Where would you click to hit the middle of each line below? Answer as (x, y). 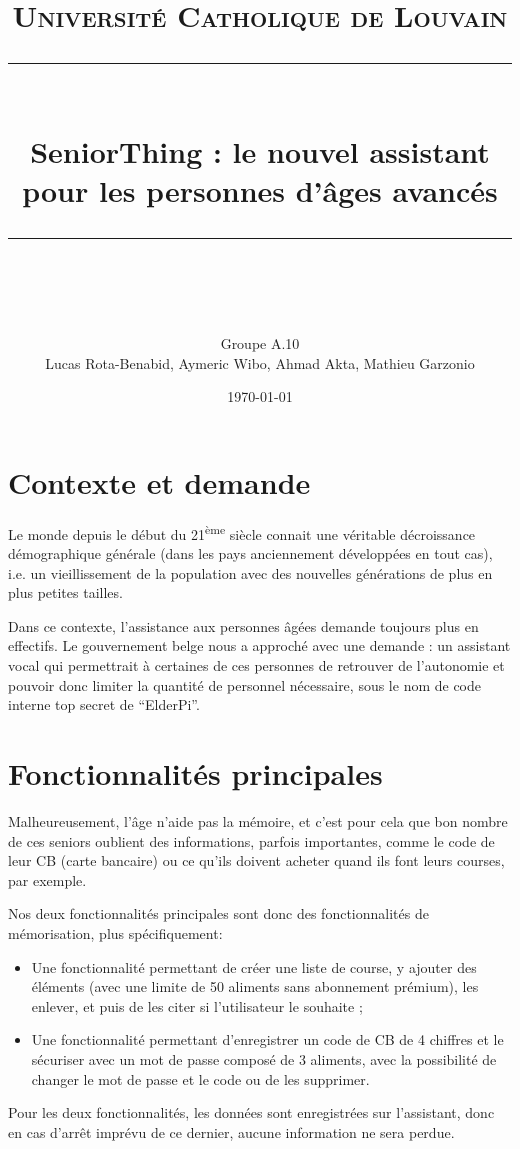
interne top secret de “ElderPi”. (104, 704)
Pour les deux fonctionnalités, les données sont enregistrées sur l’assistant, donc (251, 1112)
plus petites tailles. (65, 592)
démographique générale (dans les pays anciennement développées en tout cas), (250, 553)
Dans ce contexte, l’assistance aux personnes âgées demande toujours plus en (243, 625)
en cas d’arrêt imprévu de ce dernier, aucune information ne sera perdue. (231, 1131)
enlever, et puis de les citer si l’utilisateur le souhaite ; (197, 1005)
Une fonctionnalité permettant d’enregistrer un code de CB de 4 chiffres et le (267, 1039)
